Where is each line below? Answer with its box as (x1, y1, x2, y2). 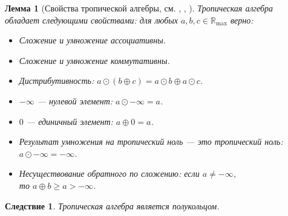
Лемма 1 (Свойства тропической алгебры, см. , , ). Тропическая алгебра (5, 2, 273, 14)
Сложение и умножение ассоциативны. (19, 34, 166, 46)
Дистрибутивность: (19, 74, 94, 87)
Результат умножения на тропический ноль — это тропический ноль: (19, 135, 283, 148)
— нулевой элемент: (37, 94, 113, 107)
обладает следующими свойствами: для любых (5, 13, 178, 26)
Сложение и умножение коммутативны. (19, 54, 170, 66)
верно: (230, 13, 254, 26)
